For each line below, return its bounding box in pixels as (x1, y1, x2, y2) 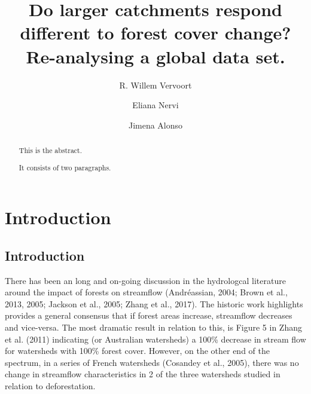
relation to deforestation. (5, 380, 96, 392)
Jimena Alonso (128, 118, 183, 131)
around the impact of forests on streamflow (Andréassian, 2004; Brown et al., (5, 286, 288, 298)
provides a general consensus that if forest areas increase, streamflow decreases (5, 309, 292, 322)
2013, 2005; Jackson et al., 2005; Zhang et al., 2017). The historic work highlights (5, 297, 303, 310)
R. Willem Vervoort (119, 78, 192, 91)
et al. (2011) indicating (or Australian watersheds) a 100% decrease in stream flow (5, 332, 306, 345)
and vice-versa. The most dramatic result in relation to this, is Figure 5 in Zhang (5, 321, 302, 334)
